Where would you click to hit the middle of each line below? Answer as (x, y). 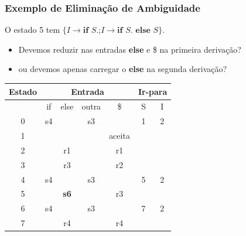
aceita (119, 136)
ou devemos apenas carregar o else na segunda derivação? (123, 69)
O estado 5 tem (33, 30)
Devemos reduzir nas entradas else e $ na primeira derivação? (130, 49)
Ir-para (153, 91)
